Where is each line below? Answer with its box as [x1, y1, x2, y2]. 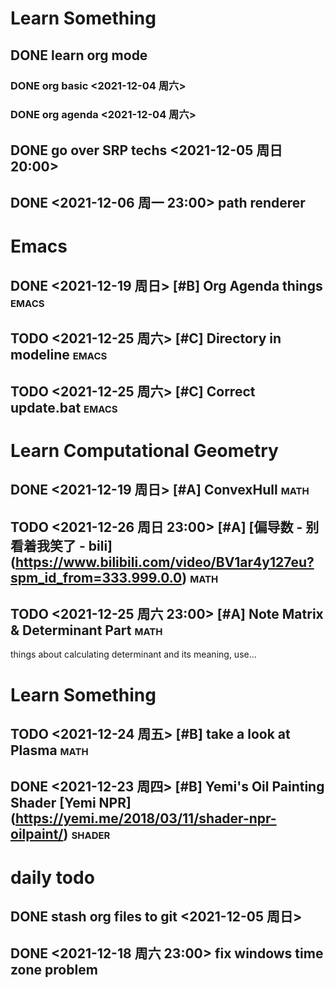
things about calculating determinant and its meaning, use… [10, 648, 257, 661]
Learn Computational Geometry [10, 439, 279, 462]
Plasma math [10, 742, 89, 759]
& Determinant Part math [10, 622, 163, 639]
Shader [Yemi [10, 795, 97, 812]
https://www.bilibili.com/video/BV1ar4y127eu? [14, 553, 315, 571]
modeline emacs [10, 347, 108, 364]
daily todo [10, 866, 95, 889]
